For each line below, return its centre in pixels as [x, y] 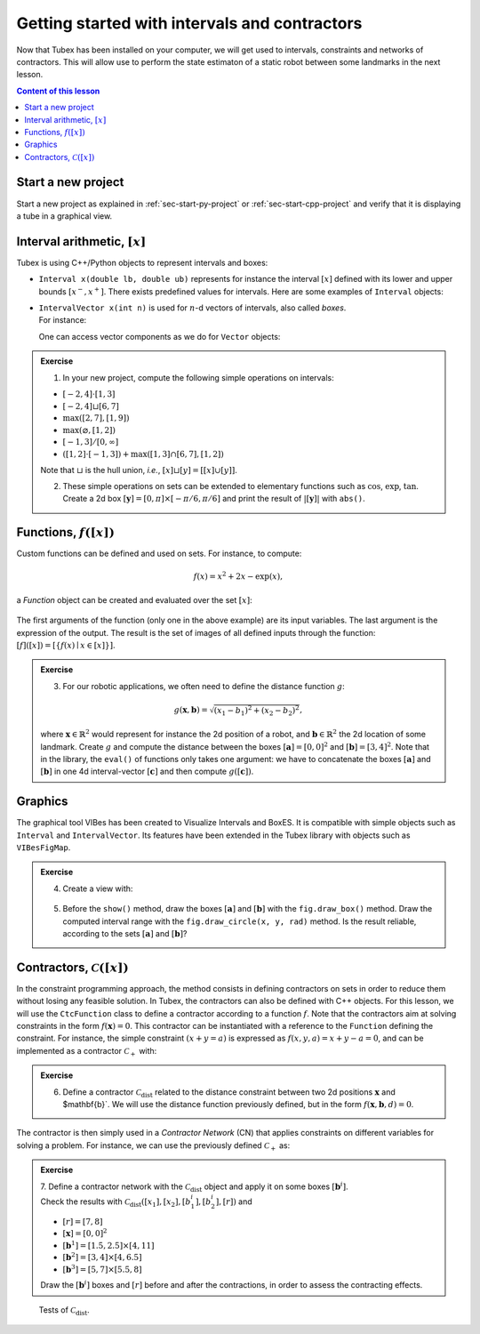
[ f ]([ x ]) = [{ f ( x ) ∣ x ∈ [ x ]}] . [66, 645]
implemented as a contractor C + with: [87, 1052]
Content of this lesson [58, 91]
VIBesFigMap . [44, 847]
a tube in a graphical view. [64, 216]
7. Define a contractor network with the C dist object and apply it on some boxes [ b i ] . [194, 1186]
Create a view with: [98, 888]
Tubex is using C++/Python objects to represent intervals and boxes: [142, 262]
